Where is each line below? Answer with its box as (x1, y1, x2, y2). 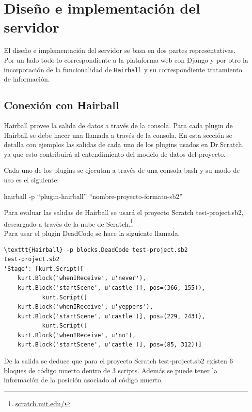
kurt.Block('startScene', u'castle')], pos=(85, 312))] (17, 341, 202, 348)
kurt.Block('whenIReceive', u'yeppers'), (17, 303, 153, 311)
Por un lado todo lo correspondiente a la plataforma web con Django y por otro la (4, 54, 248, 65)
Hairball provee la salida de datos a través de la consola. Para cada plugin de (4, 120, 233, 130)
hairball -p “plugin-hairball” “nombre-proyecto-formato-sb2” (4, 191, 183, 201)
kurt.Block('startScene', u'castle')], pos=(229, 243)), (17, 313, 205, 320)
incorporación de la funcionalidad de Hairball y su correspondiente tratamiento (4, 64, 242, 74)
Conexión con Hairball (4, 98, 119, 113)
